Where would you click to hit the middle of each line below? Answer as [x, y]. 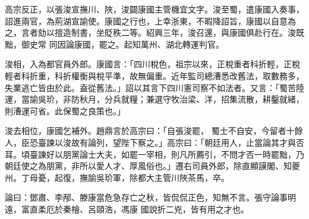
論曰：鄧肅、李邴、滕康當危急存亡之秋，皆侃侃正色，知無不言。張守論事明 [150, 197]
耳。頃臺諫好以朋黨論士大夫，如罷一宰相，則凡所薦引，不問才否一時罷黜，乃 [154, 154]
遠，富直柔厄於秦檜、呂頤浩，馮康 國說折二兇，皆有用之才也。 [127, 209]
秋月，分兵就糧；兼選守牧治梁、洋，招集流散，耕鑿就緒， [192, 99]
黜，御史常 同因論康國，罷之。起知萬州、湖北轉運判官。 [114, 44]
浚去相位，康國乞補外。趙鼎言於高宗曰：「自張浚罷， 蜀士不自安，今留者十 [150, 131]
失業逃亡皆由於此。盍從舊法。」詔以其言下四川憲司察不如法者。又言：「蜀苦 [150, 87]
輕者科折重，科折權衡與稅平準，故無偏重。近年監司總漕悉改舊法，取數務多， [154, 75]
